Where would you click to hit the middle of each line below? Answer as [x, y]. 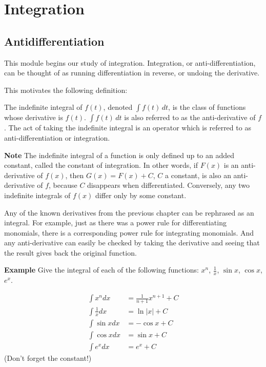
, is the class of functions [207, 107]
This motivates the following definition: [66, 90]
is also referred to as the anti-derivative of [190, 117]
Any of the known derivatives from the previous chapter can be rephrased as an [129, 212]
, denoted [118, 107]
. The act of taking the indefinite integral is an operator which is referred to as [128, 128]
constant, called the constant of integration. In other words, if [101, 165]
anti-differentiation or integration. [57, 137]
